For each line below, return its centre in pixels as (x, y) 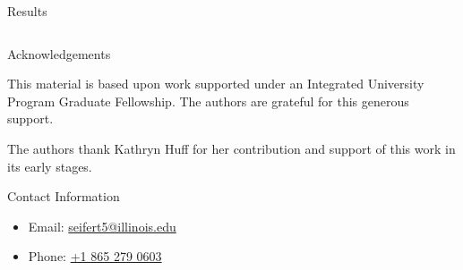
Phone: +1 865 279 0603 (95, 256)
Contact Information (64, 196)
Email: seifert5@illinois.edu (102, 226)
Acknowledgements (59, 53)
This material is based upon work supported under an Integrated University (216, 84)
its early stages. (50, 166)
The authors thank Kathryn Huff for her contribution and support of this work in (231, 148)
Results (27, 11)
